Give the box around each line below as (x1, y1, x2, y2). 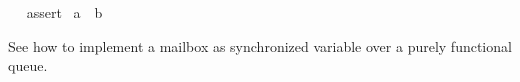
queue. (8, 55, 48, 76)
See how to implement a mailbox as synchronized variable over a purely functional (8, 35, 512, 56)
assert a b (26, 2, 103, 22)
